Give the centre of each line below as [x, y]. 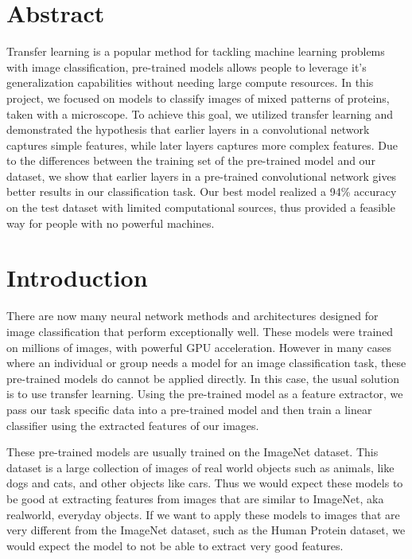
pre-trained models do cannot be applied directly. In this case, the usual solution [203, 378]
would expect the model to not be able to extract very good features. [175, 545]
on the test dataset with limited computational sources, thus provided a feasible [201, 207]
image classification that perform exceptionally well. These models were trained [200, 331]
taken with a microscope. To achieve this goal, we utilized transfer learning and [200, 113]
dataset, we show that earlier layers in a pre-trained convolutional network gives [202, 176]
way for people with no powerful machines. [111, 223]
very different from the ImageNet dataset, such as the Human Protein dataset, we [206, 530]
